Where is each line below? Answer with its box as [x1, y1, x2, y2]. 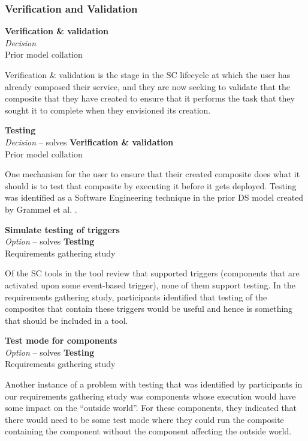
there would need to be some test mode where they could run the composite [5, 413, 284, 425]
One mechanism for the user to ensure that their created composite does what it [5, 168, 300, 180]
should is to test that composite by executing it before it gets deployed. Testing [5, 179, 297, 192]
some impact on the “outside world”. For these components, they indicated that [5, 401, 297, 414]
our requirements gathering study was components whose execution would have [5, 389, 296, 402]
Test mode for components [5, 334, 117, 347]
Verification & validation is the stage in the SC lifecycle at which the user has [5, 68, 291, 81]
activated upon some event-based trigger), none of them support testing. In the [5, 278, 295, 291]
